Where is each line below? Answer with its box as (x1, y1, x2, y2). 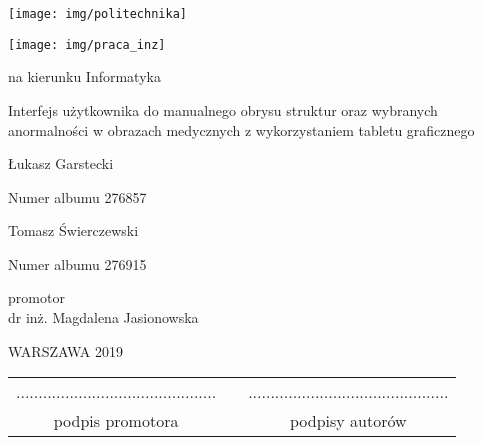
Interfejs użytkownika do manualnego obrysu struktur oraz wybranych (8, 99, 438, 120)
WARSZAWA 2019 (8, 340, 123, 361)
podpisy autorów (289, 409, 407, 433)
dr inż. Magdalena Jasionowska (8, 307, 199, 328)
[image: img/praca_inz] (8, 37, 166, 52)
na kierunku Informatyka (8, 66, 161, 87)
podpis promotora (53, 409, 179, 433)
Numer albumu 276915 (8, 253, 147, 274)
